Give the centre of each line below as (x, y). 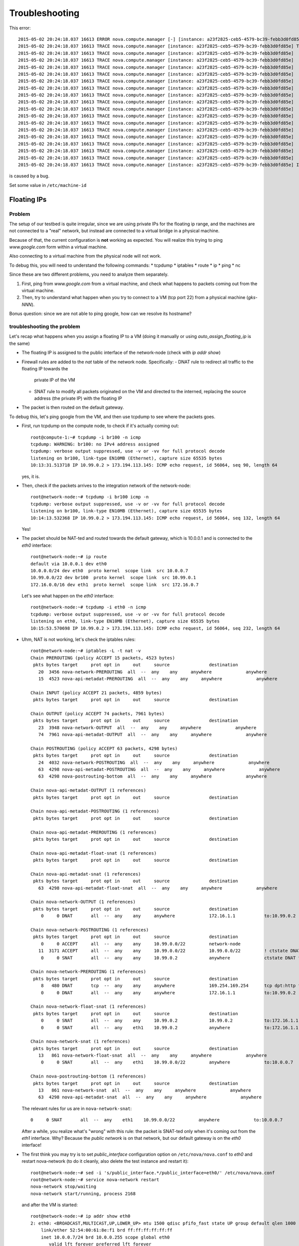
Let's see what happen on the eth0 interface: (68, 596)
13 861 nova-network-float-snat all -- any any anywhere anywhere (152, 1056)
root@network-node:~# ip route (69, 557)
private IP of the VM (55, 380)
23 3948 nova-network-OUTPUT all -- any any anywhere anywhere (147, 727)
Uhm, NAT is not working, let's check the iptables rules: (78, 639)
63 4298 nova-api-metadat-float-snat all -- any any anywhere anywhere (158, 888)
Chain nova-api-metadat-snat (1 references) (86, 874)
